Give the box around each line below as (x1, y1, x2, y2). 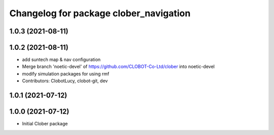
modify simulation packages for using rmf (22, 71, 110, 77)
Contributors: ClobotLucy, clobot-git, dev (22, 78, 108, 84)
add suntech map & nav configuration (22, 56, 101, 63)
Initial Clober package (22, 121, 68, 127)
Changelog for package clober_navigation (9, 8, 191, 19)
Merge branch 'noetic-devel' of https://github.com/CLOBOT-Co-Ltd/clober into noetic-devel (22, 63, 215, 70)
